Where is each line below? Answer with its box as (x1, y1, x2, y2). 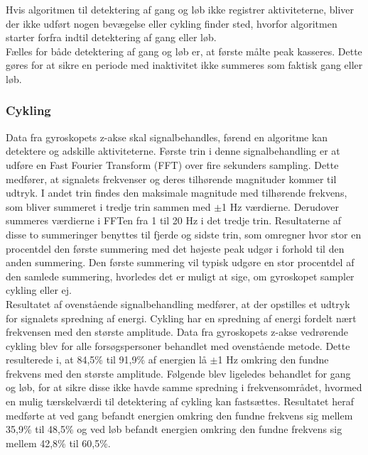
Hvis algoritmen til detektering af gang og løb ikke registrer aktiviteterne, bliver (6, 2, 355, 16)
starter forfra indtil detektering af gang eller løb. (6, 30, 217, 45)
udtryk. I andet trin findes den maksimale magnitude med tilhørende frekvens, (6, 185, 347, 200)
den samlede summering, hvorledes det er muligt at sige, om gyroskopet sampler (6, 268, 355, 283)
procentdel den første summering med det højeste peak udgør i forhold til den (6, 241, 345, 256)
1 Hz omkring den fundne (217, 352, 329, 367)
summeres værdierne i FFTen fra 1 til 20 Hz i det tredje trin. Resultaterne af (6, 213, 342, 228)
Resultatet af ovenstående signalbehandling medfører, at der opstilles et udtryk (6, 296, 350, 311)
